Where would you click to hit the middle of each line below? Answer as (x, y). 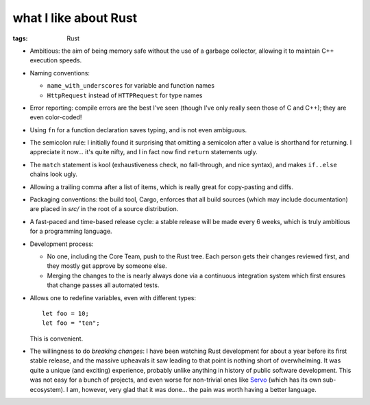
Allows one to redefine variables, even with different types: (113, 297)
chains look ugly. (54, 174)
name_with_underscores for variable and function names (131, 86)
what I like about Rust (75, 18)
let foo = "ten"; (71, 323)
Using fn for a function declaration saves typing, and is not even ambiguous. (138, 130)
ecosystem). (47, 389)
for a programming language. (71, 231)
